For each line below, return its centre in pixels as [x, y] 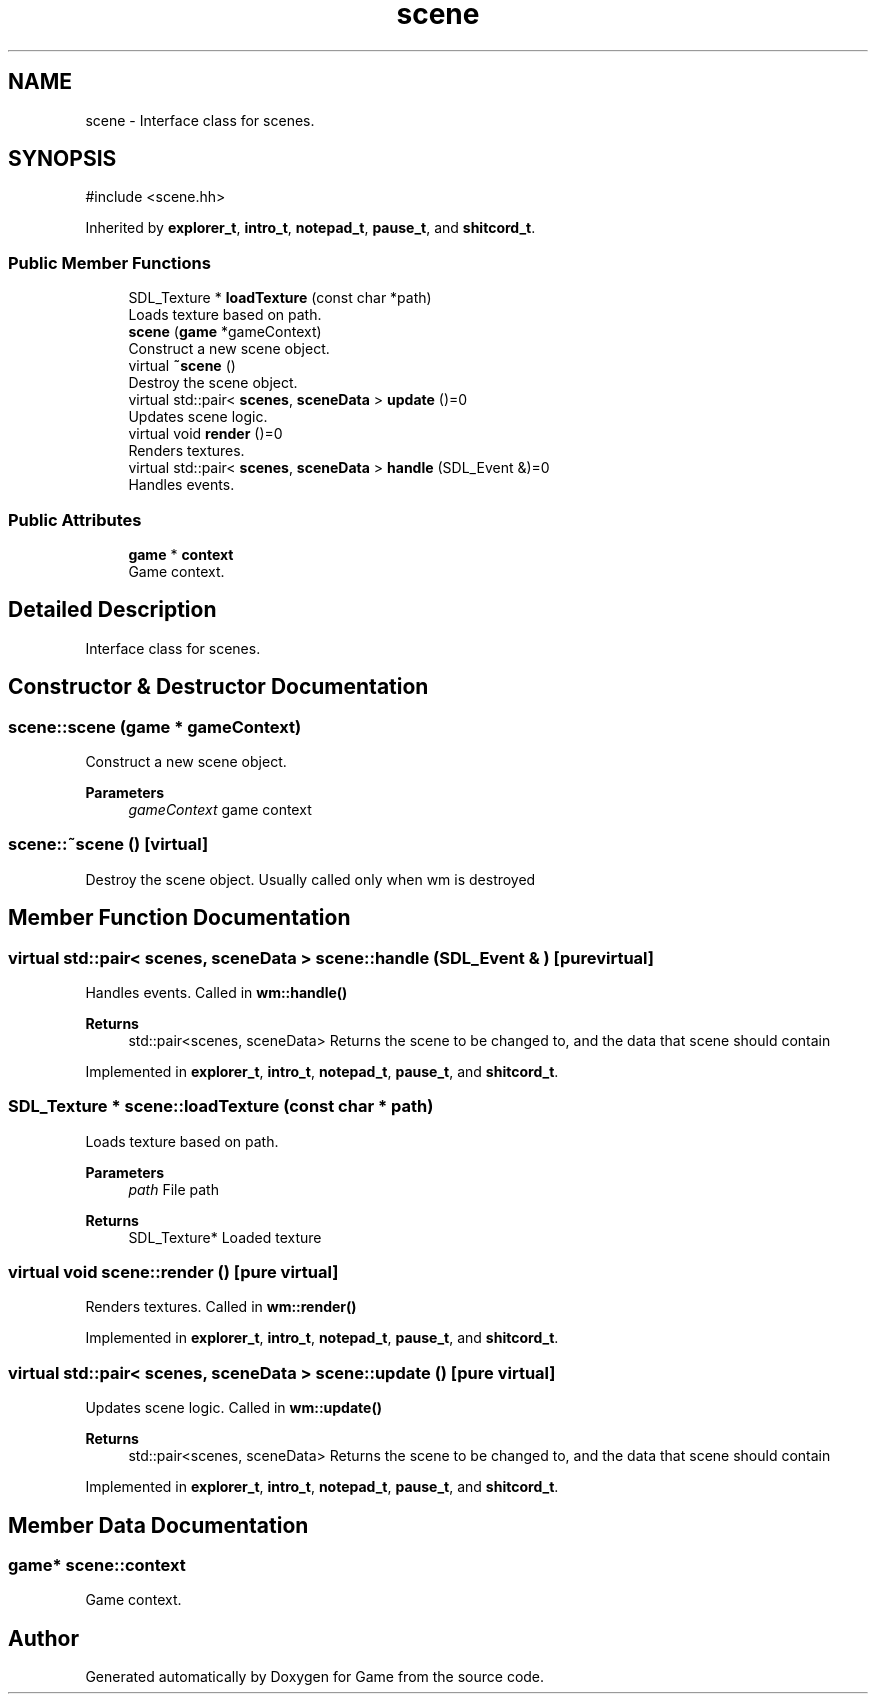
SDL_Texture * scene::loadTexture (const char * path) [221, 1106]
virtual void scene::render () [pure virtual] [173, 1272]
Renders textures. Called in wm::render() [221, 1307]
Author [43, 1638]
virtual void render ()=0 [205, 434]
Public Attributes [75, 519]
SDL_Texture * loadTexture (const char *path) [280, 298]
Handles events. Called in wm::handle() [216, 992]
